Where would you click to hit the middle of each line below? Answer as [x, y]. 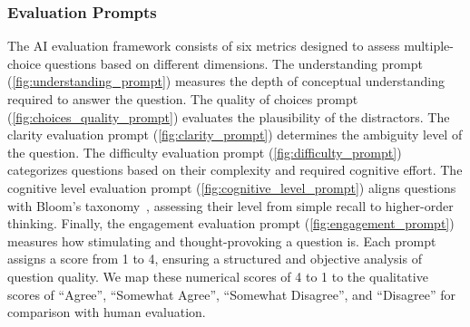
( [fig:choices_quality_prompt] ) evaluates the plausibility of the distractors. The [229, 116]
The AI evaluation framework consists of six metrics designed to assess [204, 46]
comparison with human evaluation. [107, 312]
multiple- [429, 46]
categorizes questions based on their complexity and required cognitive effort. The [235, 170]
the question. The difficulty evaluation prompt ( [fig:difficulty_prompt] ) [205, 152]
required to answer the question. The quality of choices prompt [183, 99]
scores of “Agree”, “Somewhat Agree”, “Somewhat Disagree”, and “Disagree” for [231, 294]
